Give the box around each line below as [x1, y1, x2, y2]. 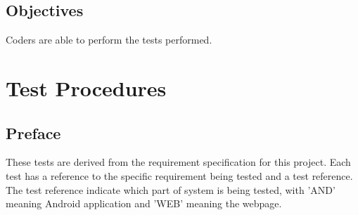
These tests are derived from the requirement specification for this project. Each [6, 155, 351, 169]
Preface [6, 122, 61, 143]
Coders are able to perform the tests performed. [6, 32, 212, 47]
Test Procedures [6, 73, 167, 102]
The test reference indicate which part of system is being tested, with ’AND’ [6, 182, 335, 197]
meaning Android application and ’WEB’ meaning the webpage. [6, 196, 282, 211]
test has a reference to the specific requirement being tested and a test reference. [6, 168, 353, 183]
